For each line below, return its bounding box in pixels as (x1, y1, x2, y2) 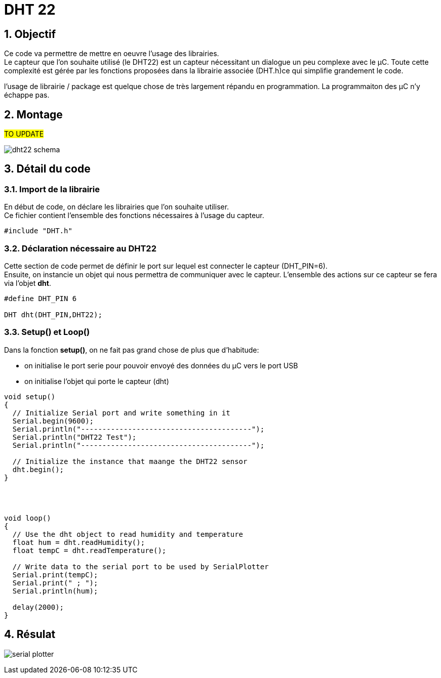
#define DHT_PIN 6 (4, 294, 77, 303)
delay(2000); (12, 603, 64, 611)
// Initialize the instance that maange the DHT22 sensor (12, 457, 248, 465)
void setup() (4, 392, 56, 401)
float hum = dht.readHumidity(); (12, 538, 145, 546)
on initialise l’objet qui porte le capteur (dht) (24, 376, 169, 386)
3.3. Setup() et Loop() (4, 327, 90, 337)
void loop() (4, 514, 51, 522)
